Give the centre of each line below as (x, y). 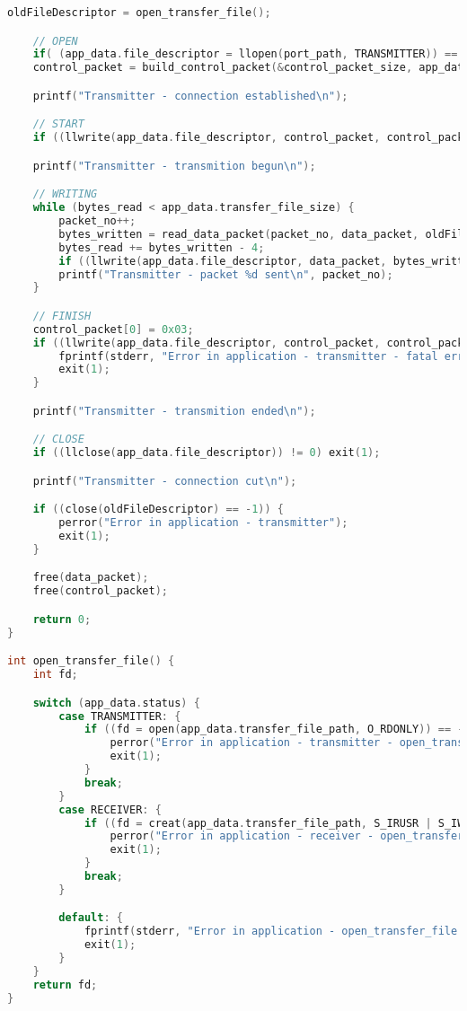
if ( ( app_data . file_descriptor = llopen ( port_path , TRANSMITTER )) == (245, 54)
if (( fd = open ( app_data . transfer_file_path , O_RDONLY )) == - (274, 730)
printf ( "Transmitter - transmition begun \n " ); (174, 166)
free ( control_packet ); (101, 591)
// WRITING (65, 194)
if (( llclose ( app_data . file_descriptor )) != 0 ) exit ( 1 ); (207, 453)
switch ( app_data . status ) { (116, 703)
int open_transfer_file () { (91, 661)
